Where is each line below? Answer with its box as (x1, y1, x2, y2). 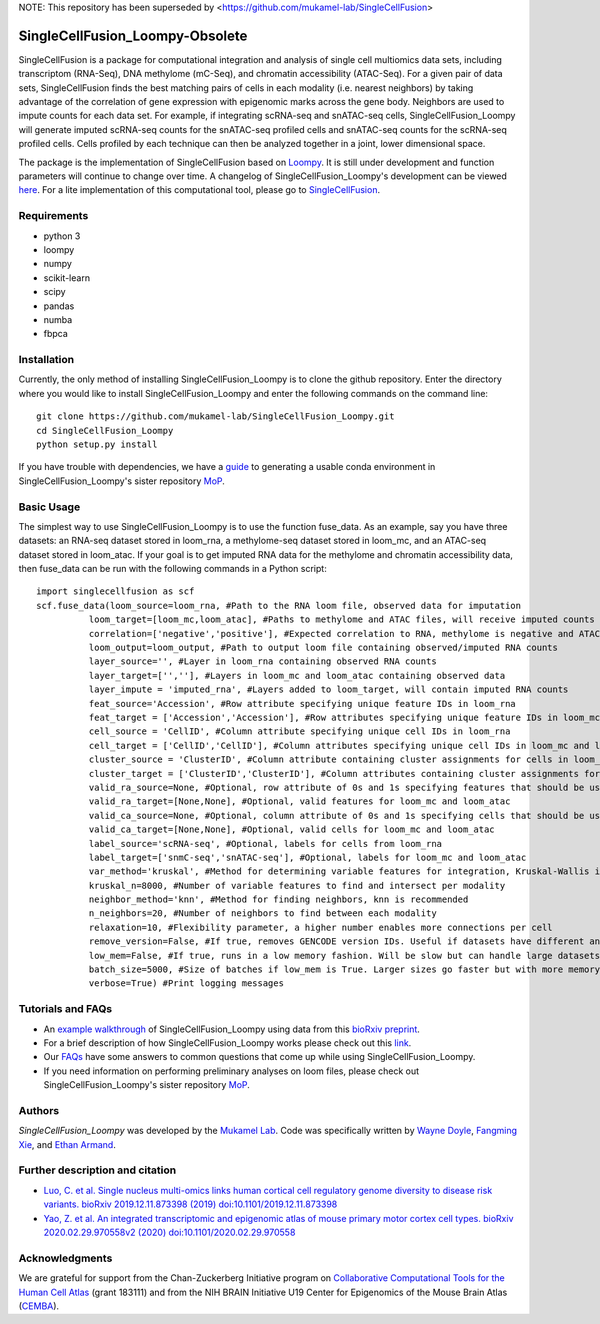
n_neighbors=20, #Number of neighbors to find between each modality (88, 908, 437, 919)
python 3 (43, 230, 81, 242)
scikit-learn (43, 271, 90, 284)
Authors (18, 1103, 60, 1117)
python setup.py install (36, 439, 158, 450)
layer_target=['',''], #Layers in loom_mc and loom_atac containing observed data (88, 670, 506, 681)
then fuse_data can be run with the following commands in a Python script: (18, 563, 327, 575)
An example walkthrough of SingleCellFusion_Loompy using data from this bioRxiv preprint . (43, 1023, 420, 1035)
